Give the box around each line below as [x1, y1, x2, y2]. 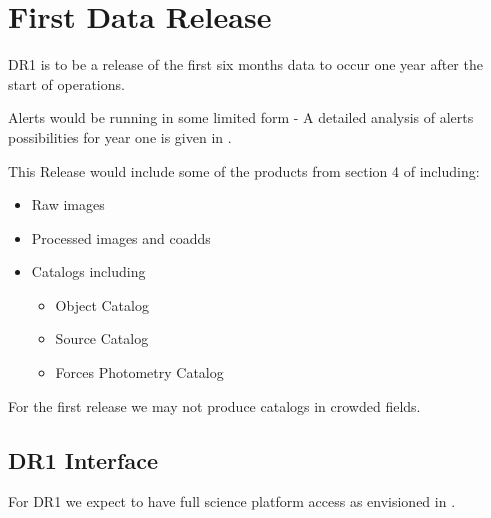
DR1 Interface [8, 444, 158, 475]
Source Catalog [55, 328, 149, 349]
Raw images [31, 194, 105, 215]
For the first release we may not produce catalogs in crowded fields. [8, 395, 421, 416]
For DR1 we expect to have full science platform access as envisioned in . [8, 491, 456, 512]
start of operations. [8, 73, 125, 94]
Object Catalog [55, 294, 149, 315]
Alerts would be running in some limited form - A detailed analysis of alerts [8, 107, 474, 128]
